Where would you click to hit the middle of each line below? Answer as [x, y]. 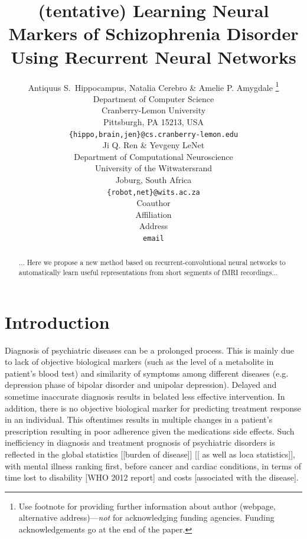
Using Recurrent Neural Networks [153, 56]
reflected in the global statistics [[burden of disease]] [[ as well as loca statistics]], [150, 454]
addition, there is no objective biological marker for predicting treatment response [153, 408]
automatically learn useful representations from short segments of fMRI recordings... [148, 272]
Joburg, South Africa [153, 179]
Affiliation [153, 214]
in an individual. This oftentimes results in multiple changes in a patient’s [139, 419]
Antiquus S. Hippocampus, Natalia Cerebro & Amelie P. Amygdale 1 [153, 86]
